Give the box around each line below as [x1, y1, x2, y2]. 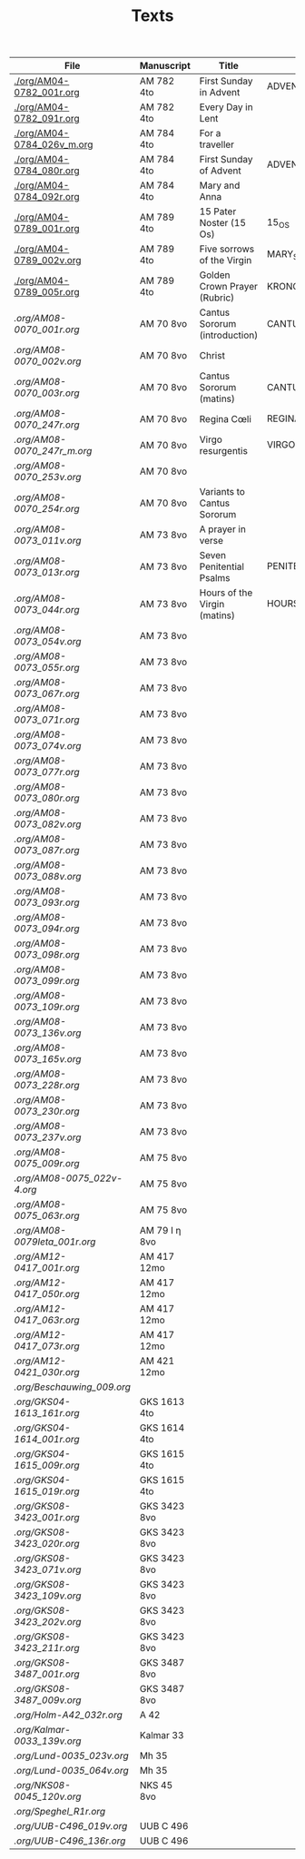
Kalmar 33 [139, 1729, 184, 1742]
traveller [199, 138, 234, 151]
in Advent [199, 86, 241, 99]
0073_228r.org [14, 1079, 80, 1092]
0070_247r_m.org [14, 445, 93, 457]
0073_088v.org [14, 870, 82, 883]
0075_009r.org [14, 1157, 80, 1170]
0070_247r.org [14, 418, 80, 431]
